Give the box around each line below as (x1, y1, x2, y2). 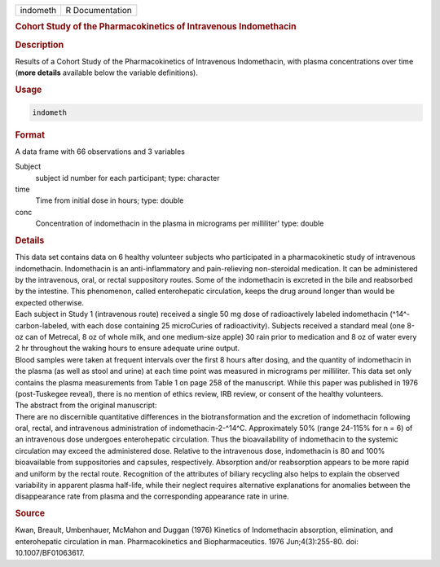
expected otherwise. (15, 297, 85, 307)
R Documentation (65, 5, 132, 15)
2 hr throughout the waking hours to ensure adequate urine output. (15, 343, 240, 354)
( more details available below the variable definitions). (15, 68, 199, 77)
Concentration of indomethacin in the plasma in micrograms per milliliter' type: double (35, 218, 324, 228)
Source (15, 508, 46, 519)
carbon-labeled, (15, 320, 69, 330)
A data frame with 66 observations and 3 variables (15, 147, 185, 156)
